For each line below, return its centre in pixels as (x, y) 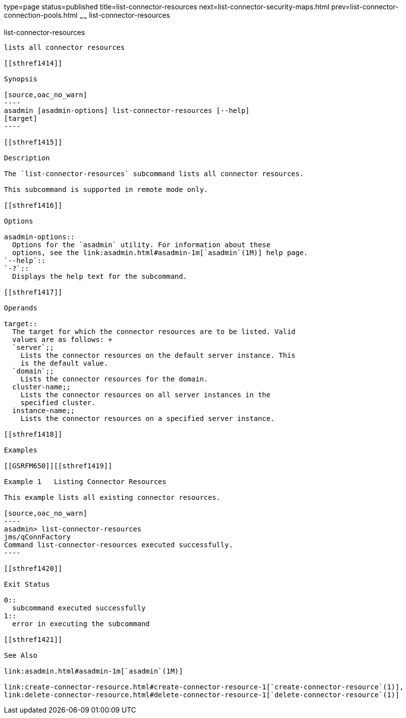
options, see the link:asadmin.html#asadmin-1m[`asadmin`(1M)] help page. (160, 252)
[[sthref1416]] (33, 205)
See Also (21, 655)
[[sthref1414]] (33, 63)
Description (27, 158)
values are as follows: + (62, 339)
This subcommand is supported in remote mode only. (106, 189)
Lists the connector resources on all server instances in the (145, 395)
